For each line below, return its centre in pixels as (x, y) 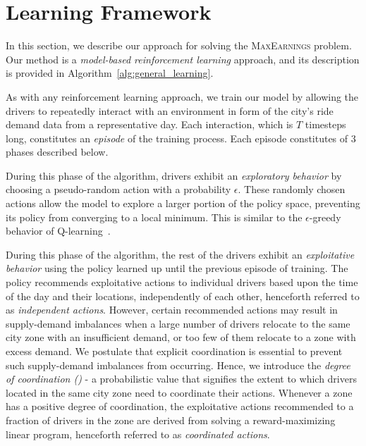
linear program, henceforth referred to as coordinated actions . (138, 434)
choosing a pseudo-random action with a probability (118, 189)
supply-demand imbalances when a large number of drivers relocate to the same (178, 323)
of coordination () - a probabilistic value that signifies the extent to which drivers (181, 379)
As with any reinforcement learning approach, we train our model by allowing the (182, 96)
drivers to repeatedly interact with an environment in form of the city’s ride (170, 110)
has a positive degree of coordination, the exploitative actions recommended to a (180, 406)
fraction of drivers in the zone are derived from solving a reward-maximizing (171, 420)
